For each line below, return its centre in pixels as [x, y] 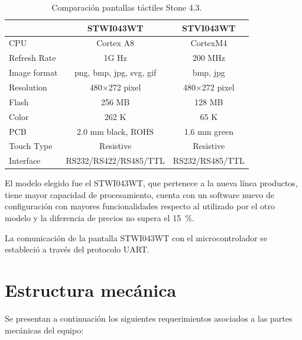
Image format [33, 72]
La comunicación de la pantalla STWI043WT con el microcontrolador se [136, 237]
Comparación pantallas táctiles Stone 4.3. [127, 7]
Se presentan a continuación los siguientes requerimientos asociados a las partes [149, 318]
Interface [25, 161]
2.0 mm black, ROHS [116, 131]
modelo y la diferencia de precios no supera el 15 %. [100, 218]
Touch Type [31, 146]
